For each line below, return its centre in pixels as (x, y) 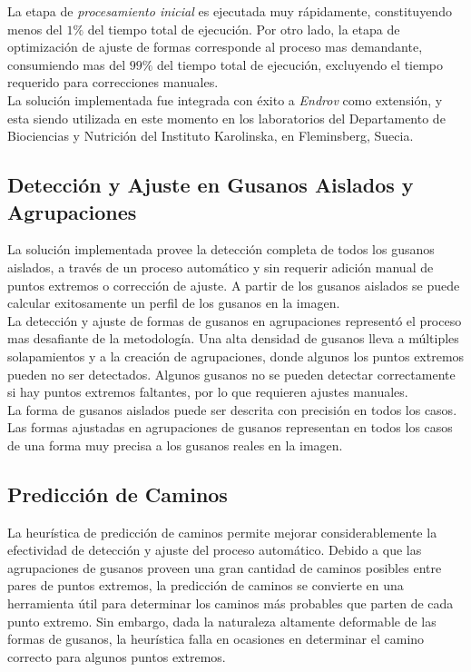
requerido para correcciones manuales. (113, 82)
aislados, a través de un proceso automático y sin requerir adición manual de (221, 267)
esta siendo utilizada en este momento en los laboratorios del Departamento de (226, 118)
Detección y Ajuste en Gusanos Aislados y (211, 185)
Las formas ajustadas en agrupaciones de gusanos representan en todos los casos (230, 427)
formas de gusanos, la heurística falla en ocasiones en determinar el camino (216, 639)
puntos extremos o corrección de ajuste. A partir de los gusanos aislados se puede (234, 285)
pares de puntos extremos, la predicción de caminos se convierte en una (206, 585)
